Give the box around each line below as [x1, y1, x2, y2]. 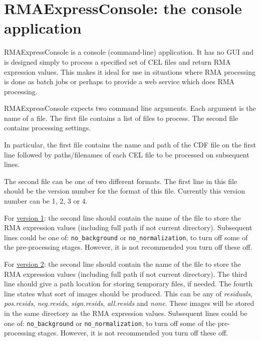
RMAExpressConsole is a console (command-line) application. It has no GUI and [4, 47, 253, 57]
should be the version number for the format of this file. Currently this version [4, 186, 245, 196]
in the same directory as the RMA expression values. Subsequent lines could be [4, 308, 247, 318]
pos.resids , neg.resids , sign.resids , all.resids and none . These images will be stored [4, 298, 254, 308]
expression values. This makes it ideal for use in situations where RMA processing [4, 66, 255, 77]
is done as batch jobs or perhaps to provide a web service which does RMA [4, 76, 235, 87]
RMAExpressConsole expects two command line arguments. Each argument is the [4, 103, 256, 113]
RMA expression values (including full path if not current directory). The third [4, 268, 247, 279]
